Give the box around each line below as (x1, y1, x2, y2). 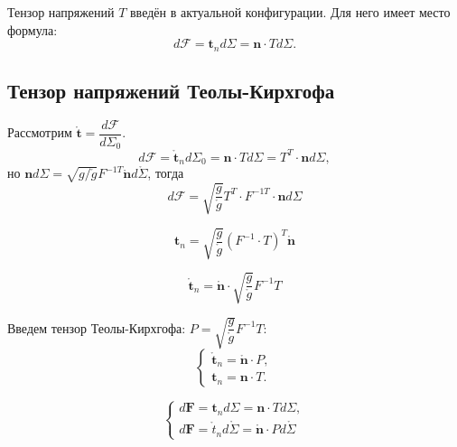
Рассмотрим (7, 123, 72, 142)
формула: (7, 20, 58, 39)
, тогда (147, 163, 184, 182)
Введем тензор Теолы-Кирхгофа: (7, 318, 186, 337)
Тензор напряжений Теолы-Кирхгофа (7, 77, 335, 105)
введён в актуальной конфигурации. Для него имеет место (129, 3, 451, 21)
